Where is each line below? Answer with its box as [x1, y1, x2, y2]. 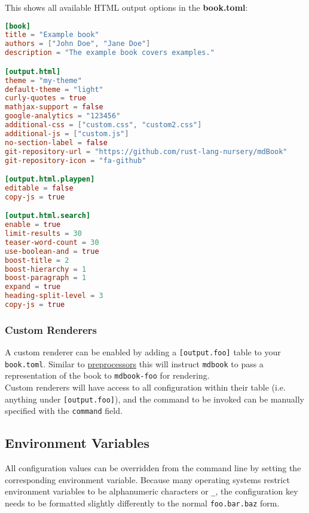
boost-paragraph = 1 [5, 274, 87, 282]
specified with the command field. [5, 404, 123, 417]
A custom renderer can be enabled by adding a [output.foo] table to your [5, 346, 281, 358]
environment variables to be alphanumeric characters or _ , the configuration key [5, 485, 298, 497]
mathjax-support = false [5, 103, 103, 112]
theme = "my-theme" [5, 76, 82, 85]
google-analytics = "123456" [5, 112, 121, 121]
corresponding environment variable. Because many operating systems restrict [5, 473, 290, 486]
